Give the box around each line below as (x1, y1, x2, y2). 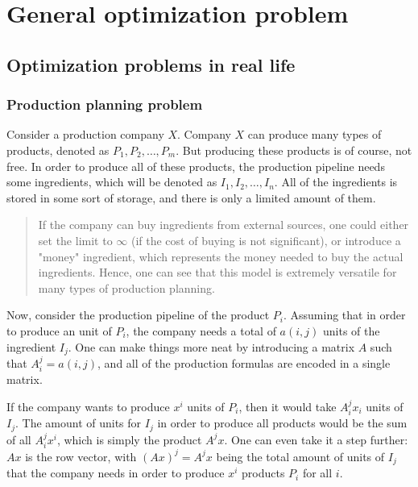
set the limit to (38, 231, 113, 248)
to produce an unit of (6, 322, 112, 339)
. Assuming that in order (283, 306, 406, 323)
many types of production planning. (38, 279, 215, 296)
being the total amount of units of (216, 447, 385, 464)
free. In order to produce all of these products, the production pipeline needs (6, 157, 385, 174)
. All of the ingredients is (274, 173, 398, 190)
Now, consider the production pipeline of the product (6, 306, 270, 323)
